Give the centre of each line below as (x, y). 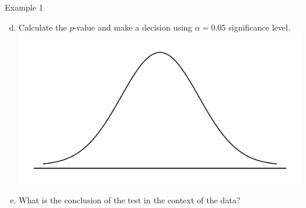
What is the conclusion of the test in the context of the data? (129, 199)
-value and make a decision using (133, 27)
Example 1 (24, 7)
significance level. (260, 27)
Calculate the (43, 27)
